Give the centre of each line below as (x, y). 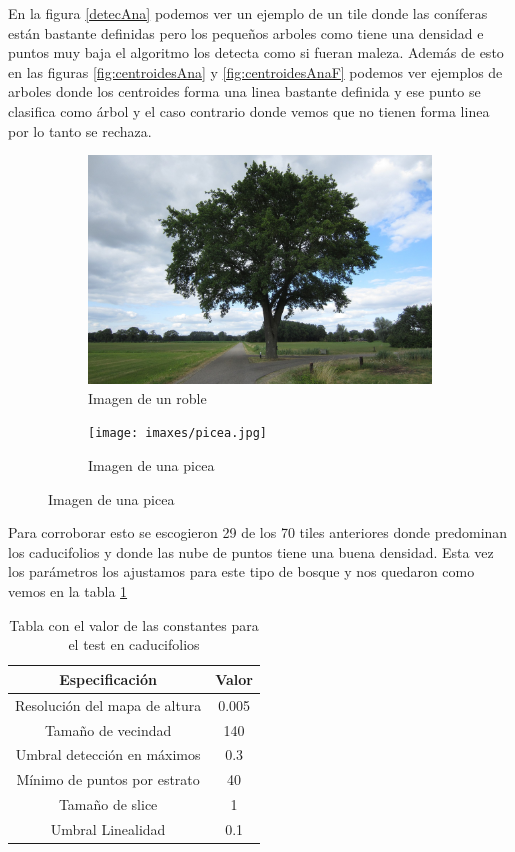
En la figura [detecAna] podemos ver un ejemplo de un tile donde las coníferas (248, 13)
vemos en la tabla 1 (68, 591)
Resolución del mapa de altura (108, 704)
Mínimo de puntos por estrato (108, 779)
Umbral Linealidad (108, 828)
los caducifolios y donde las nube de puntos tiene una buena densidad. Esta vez (251, 551)
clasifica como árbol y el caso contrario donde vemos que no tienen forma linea (249, 110)
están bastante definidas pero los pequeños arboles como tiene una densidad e (246, 32)
